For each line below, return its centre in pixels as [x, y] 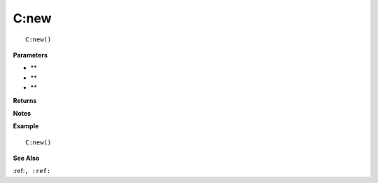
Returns [25, 100]
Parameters [30, 55]
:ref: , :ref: [32, 171]
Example [26, 126]
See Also [26, 158]
